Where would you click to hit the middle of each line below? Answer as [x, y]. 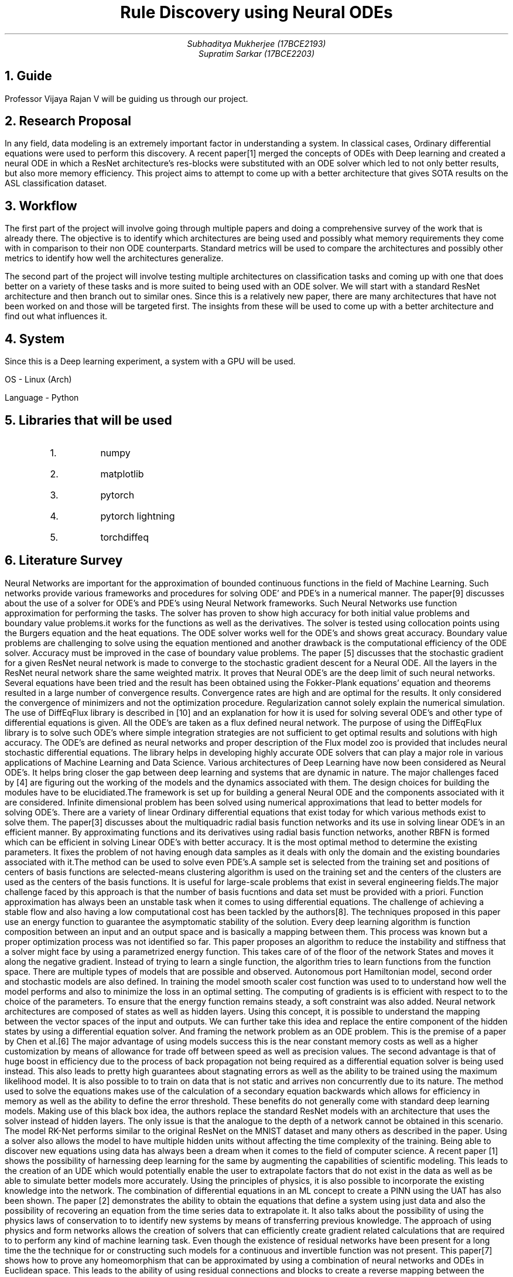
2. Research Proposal [68, 121]
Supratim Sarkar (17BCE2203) [256, 53]
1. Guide [28, 76]
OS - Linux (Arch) [38, 380]
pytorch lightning [138, 516]
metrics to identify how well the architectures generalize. [114, 258]
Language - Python [42, 398]
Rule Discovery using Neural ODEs [256, 12]
